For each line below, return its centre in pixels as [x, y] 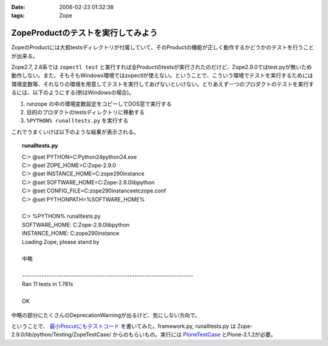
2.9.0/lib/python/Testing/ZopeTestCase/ [61, 334]
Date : [18, 7]
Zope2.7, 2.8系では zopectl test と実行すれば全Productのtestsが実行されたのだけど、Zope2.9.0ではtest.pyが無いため [162, 67]
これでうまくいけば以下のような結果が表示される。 [75, 132]
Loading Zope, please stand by [61, 242]
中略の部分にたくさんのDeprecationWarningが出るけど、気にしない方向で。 [106, 315]
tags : [18, 16]
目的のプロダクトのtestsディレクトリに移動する [86, 112]
